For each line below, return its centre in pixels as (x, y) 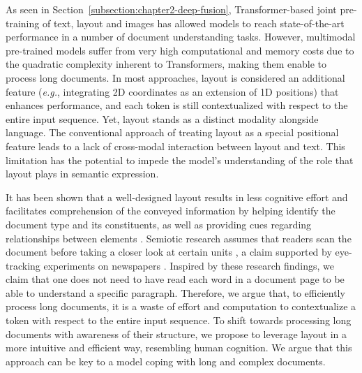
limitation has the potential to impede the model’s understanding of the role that (180, 160)
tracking (23, 265)
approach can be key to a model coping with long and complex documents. (166, 361)
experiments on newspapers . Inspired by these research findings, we (189, 265)
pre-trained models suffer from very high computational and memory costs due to (180, 50)
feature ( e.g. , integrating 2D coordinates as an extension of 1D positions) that (172, 91)
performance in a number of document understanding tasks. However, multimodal (181, 37)
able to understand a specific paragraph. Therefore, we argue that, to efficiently (175, 292)
